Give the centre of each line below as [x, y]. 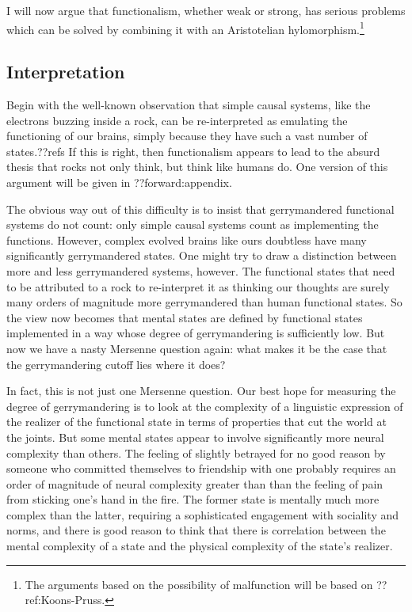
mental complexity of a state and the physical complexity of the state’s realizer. [200, 546]
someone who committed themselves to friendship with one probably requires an [201, 468]
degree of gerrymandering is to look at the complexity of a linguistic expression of [205, 406]
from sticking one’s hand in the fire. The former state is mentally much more [193, 499]
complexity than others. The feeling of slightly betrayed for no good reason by [196, 452]
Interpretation [66, 72]
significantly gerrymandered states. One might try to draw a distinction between [202, 255]
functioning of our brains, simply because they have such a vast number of [187, 136]
